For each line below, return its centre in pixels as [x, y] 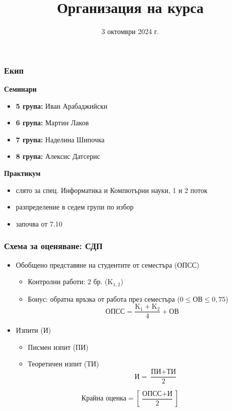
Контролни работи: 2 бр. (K [70, 281]
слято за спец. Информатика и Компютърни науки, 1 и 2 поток [112, 190]
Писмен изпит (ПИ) [58, 347]
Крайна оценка [104, 399]
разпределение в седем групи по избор [75, 207]
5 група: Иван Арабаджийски [62, 106]
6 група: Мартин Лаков [52, 123]
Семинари [21, 89]
